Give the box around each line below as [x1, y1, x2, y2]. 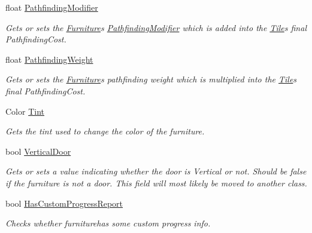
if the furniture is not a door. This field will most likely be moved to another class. [5, 176, 307, 189]
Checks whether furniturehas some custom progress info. [5, 217, 211, 229]
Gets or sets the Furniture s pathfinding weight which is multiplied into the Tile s [5, 73, 297, 85]
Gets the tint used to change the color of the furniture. [5, 125, 205, 137]
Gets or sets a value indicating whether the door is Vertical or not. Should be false [5, 165, 307, 177]
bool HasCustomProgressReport [5, 197, 123, 209]
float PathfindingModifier [5, 1, 98, 13]
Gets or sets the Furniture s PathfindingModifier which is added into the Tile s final [5, 21, 307, 33]
